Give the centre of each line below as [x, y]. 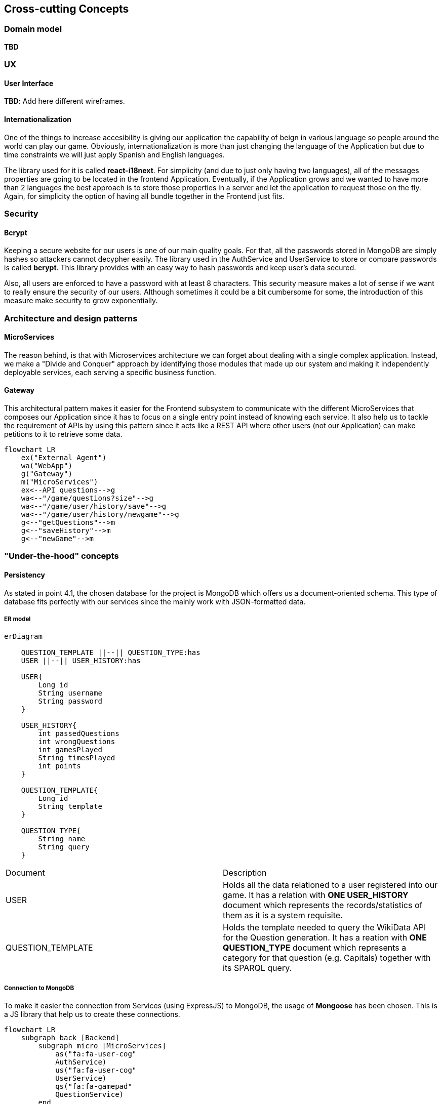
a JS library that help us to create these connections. [92, 1014]
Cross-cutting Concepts [67, 9]
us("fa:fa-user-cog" [96, 1070]
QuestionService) [90, 1095]
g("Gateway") [47, 474]
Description [245, 873]
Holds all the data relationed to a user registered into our [330, 885]
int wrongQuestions [77, 742]
